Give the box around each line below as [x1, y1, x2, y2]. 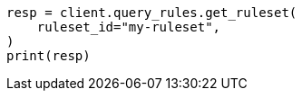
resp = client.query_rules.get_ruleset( [6, 5, 297, 20]
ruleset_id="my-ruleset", [36, 20, 221, 34]
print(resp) [6, 49, 91, 63]
